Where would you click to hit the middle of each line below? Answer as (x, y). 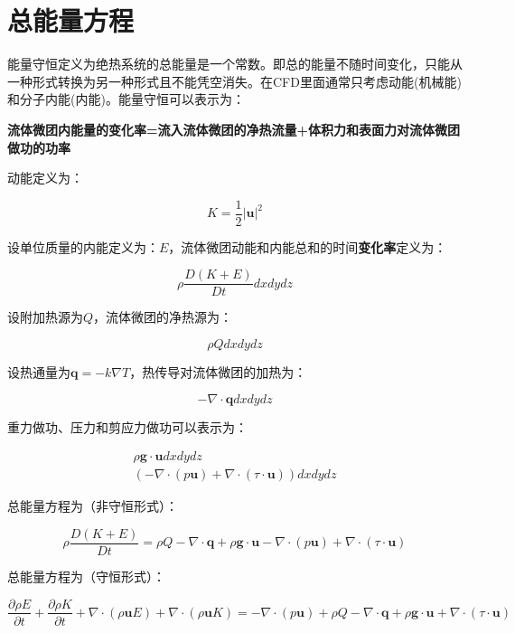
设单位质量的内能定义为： (83, 246)
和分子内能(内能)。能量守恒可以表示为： (126, 99)
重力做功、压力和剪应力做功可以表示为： (127, 426)
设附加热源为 (45, 317)
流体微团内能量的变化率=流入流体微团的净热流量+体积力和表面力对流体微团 (234, 129)
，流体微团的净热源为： (163, 317)
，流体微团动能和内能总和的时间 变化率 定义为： (308, 246)
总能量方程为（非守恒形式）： (93, 506)
